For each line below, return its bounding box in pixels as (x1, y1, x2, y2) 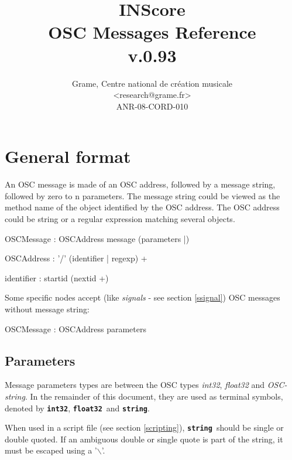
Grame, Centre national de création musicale (71, 77, 233, 89)
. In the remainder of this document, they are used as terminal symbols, (25, 390, 283, 402)
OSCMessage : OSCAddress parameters (5, 322, 146, 335)
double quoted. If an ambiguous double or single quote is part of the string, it (5, 432, 283, 445)
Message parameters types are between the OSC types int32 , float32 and (5, 379, 265, 391)
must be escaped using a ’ (5, 444, 97, 456)
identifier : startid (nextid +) (5, 271, 109, 284)
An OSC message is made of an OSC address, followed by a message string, (5, 178, 276, 190)
